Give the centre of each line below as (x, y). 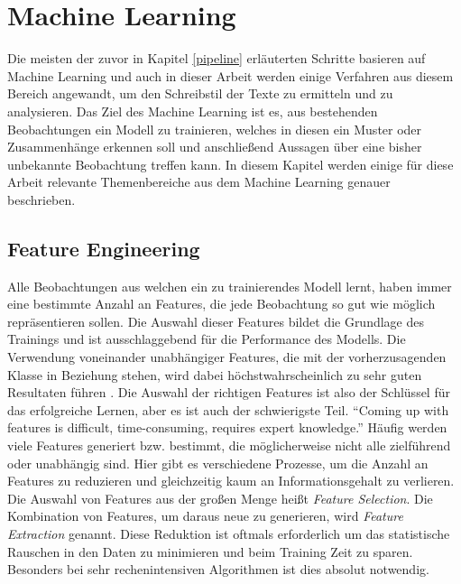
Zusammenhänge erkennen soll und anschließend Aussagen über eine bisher (215, 147)
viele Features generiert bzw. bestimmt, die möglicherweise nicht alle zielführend (229, 445)
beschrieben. (41, 199)
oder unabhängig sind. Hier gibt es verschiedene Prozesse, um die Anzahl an (218, 463)
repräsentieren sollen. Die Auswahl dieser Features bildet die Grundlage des (216, 321)
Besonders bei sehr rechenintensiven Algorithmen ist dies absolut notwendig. (218, 569)
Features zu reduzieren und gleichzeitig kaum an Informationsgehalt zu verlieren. (231, 481)
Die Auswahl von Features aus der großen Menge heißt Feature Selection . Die (220, 498)
